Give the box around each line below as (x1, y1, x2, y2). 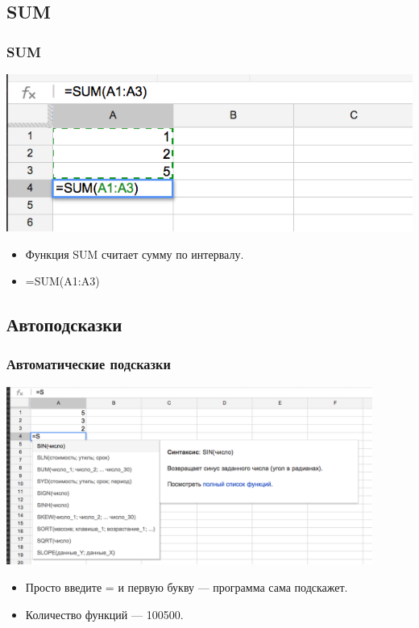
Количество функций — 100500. (25, 605, 184, 622)
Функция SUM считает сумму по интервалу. (25, 245, 244, 262)
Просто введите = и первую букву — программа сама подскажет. (25, 578, 348, 595)
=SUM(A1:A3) (25, 272, 100, 289)
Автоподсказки (6, 312, 122, 337)
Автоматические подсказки (6, 354, 171, 374)
